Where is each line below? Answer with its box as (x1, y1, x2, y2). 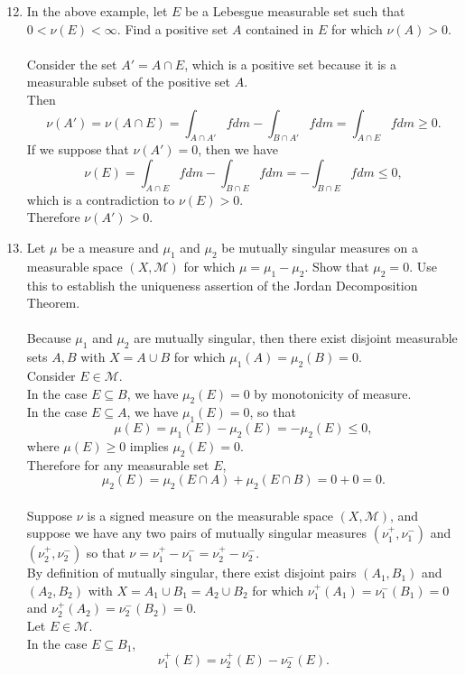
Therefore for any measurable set (26, 455, 209, 474)
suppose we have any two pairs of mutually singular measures (26, 523, 367, 542)
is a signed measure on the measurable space (87, 505, 333, 524)
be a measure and (60, 237, 159, 256)
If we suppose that (26, 140, 129, 159)
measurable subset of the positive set (26, 72, 230, 91)
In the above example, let (26, 2, 168, 20)
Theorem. (26, 293, 80, 312)
